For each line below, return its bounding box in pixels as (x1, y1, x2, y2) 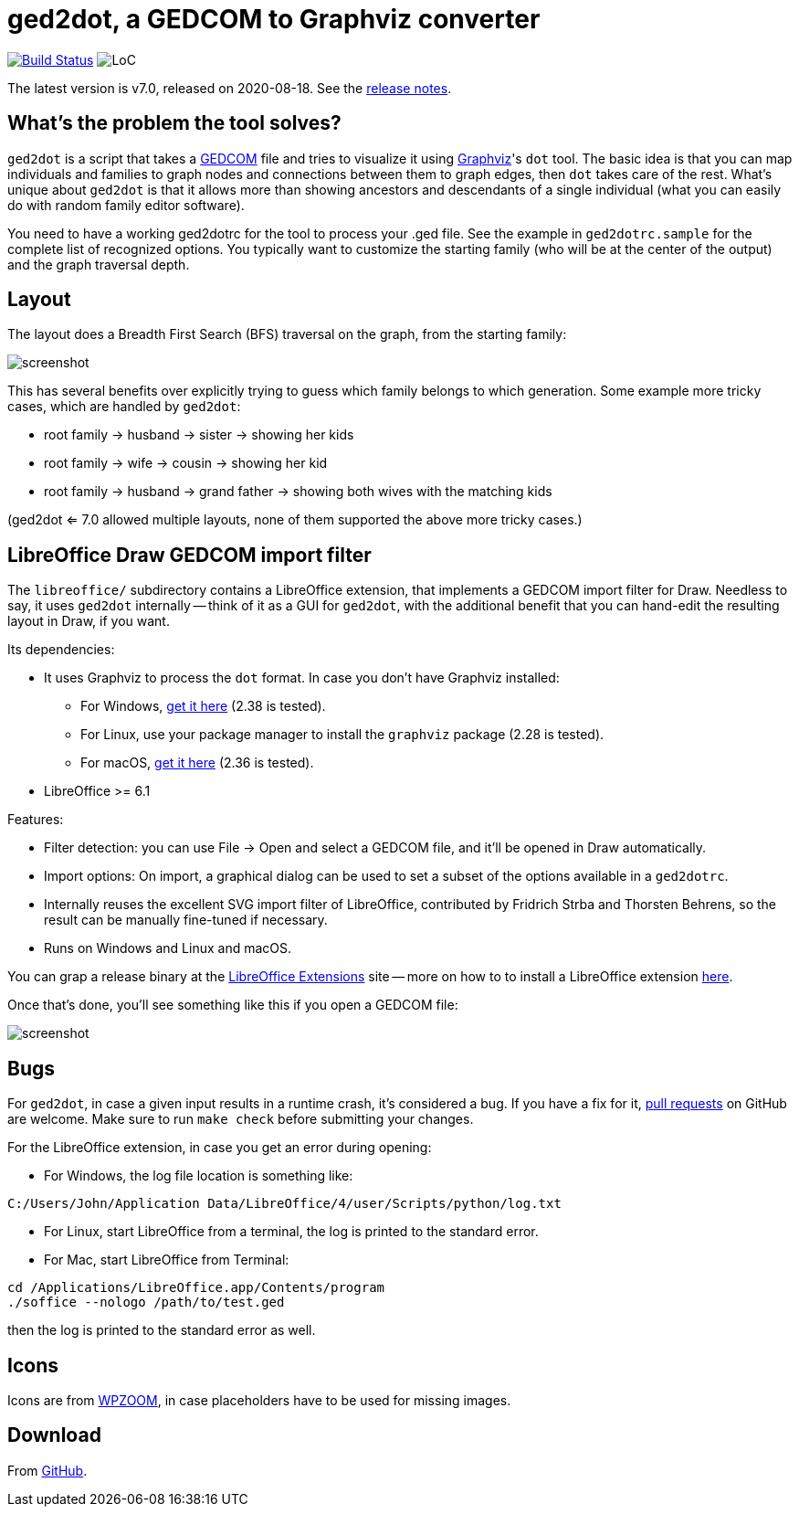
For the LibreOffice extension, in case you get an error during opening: (7, 1139, 432, 1156)
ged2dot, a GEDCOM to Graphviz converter (7, 4, 541, 35)
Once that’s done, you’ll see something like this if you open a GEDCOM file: (7, 997, 458, 1013)
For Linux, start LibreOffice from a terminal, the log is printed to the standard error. (44, 1223, 539, 1240)
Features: (7, 811, 64, 828)
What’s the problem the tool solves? (7, 111, 342, 135)
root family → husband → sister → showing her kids (44, 427, 354, 443)
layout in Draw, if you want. (7, 613, 170, 630)
